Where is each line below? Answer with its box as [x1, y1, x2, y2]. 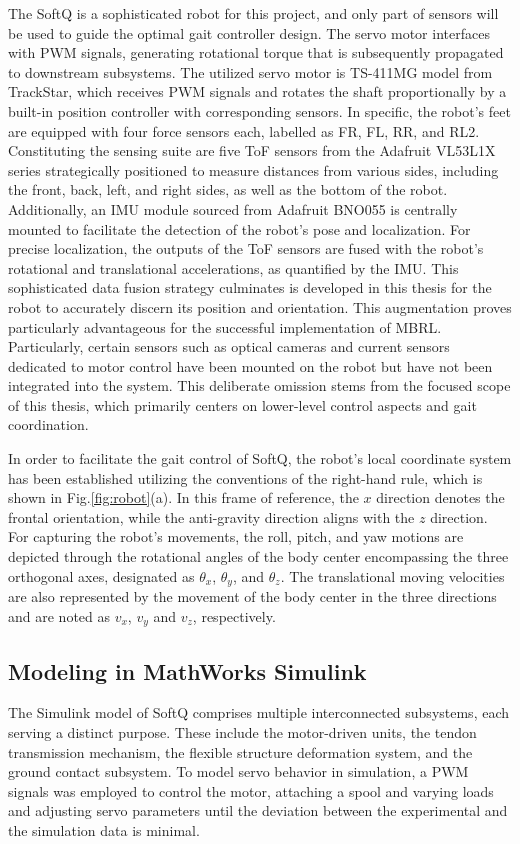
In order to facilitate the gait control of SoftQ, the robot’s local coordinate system [8, 448, 512, 469]
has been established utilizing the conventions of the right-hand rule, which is [8, 467, 483, 488]
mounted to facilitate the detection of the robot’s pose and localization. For [8, 218, 471, 239]
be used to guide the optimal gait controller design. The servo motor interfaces [8, 22, 490, 43]
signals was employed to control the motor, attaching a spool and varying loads [8, 780, 494, 801]
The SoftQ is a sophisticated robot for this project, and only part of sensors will [8, 3, 499, 23]
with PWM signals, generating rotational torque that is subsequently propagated [8, 42, 504, 63]
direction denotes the [376, 487, 505, 508]
